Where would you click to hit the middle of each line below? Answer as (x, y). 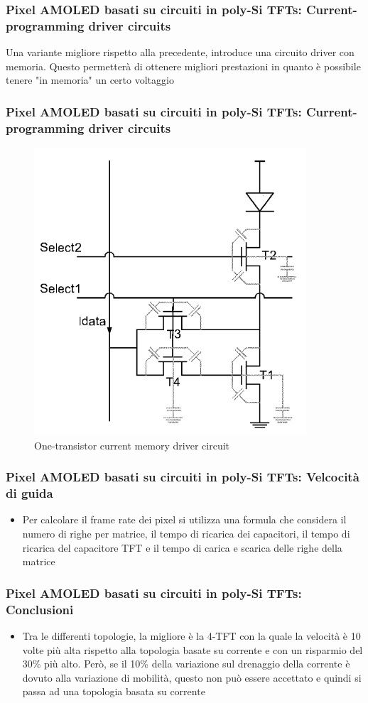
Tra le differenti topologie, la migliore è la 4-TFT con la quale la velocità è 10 (191, 635)
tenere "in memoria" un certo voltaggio (90, 80)
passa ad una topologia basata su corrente (114, 691)
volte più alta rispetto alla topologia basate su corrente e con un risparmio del (193, 649)
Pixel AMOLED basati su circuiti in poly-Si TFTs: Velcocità (183, 477)
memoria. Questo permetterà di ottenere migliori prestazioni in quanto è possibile (183, 66)
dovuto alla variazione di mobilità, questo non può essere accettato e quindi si (192, 677)
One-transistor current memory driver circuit (132, 445)
